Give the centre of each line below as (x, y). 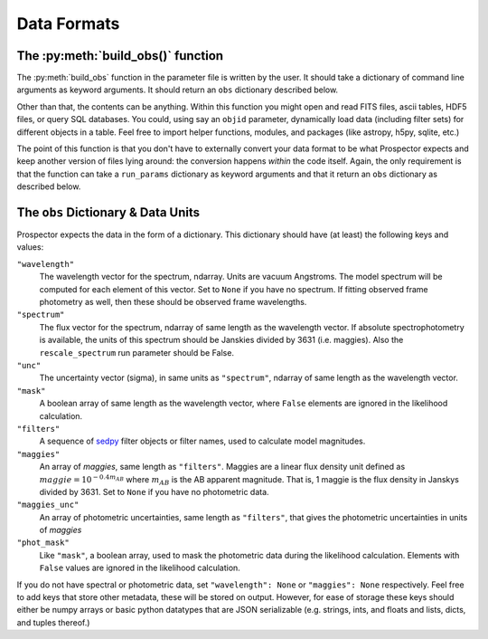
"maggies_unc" (48, 505)
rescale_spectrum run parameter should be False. (137, 352)
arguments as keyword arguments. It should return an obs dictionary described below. (178, 90)
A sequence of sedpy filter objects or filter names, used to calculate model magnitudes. (202, 441)
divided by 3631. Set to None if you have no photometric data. (155, 491)
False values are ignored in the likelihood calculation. (140, 568)
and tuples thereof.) (53, 622)
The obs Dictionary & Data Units (108, 212)
